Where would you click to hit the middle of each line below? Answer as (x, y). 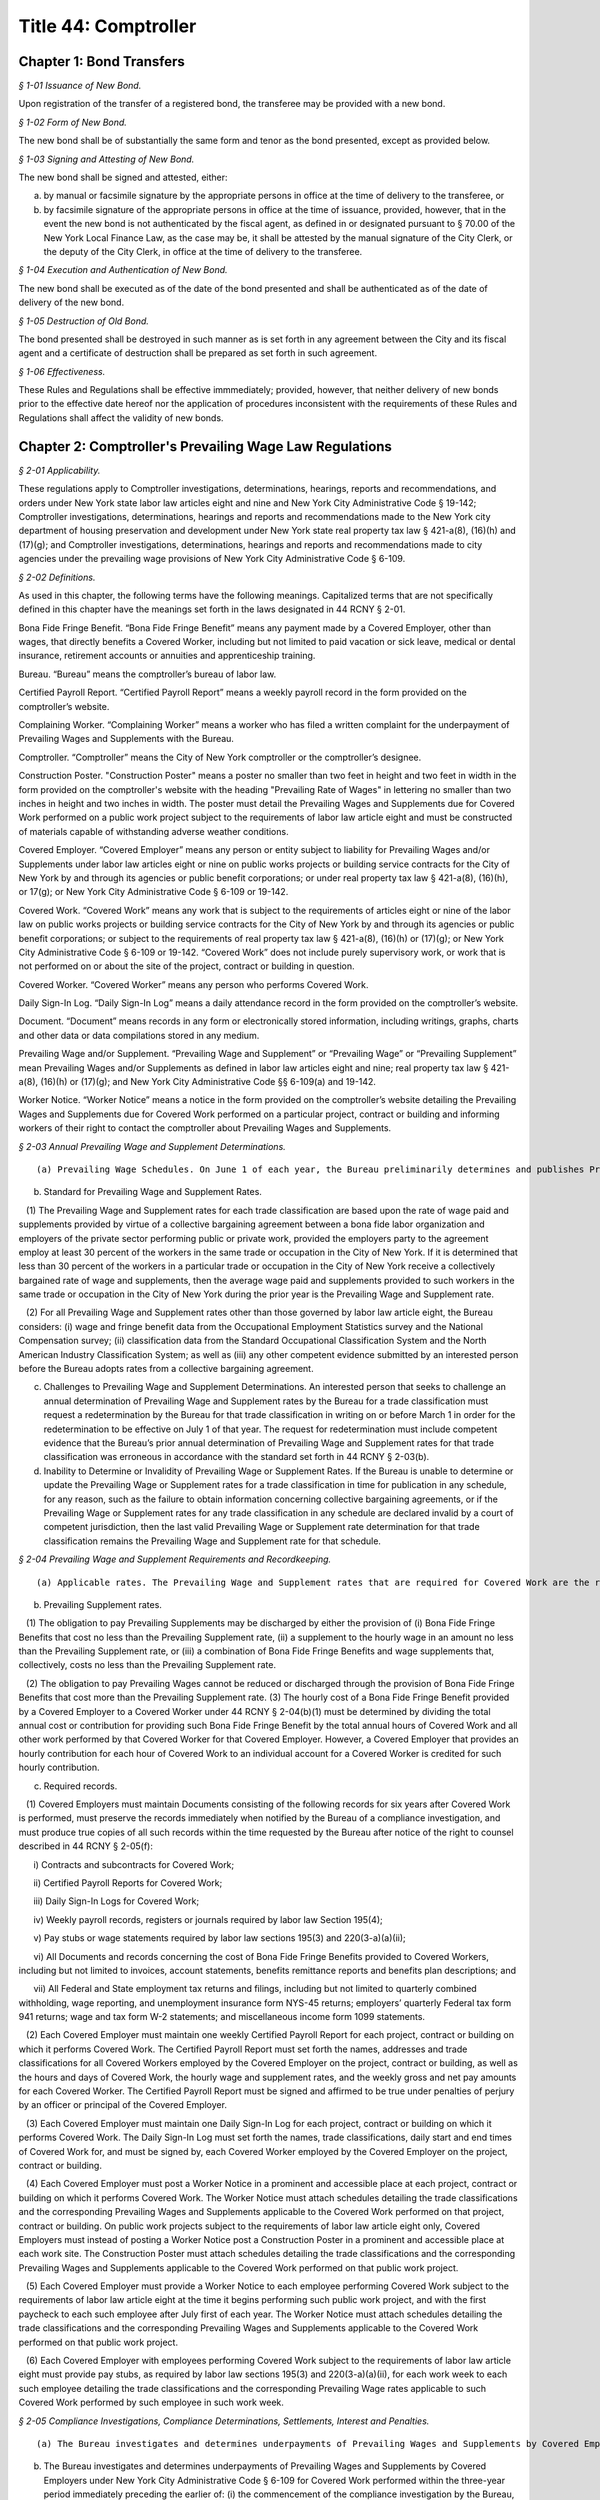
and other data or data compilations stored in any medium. (139, 1035)
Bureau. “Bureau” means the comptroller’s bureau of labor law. (147, 674)
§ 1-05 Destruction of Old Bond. (84, 321)
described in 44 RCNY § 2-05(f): (86, 1846)
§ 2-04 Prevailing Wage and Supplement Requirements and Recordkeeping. (175, 1559)
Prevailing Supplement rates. (102, 1604)
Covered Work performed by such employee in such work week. (151, 2402)
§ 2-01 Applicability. (59, 470)
